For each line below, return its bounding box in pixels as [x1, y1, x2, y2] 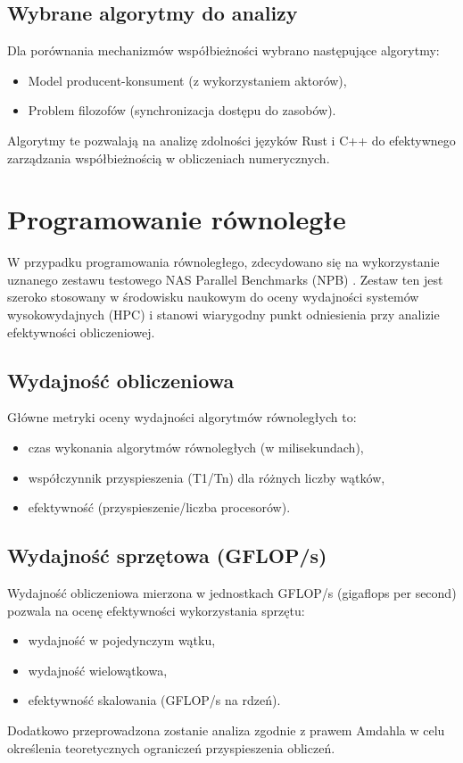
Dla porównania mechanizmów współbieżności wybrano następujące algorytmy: [7, 41, 440, 60]
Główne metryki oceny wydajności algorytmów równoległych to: [7, 408, 357, 427]
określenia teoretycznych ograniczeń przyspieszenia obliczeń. [7, 738, 335, 757]
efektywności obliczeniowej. [7, 322, 155, 341]
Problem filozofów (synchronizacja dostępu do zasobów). [28, 101, 336, 120]
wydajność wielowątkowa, [28, 660, 168, 679]
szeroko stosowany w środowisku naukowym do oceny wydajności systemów [7, 287, 419, 306]
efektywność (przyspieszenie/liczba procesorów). [28, 498, 291, 517]
